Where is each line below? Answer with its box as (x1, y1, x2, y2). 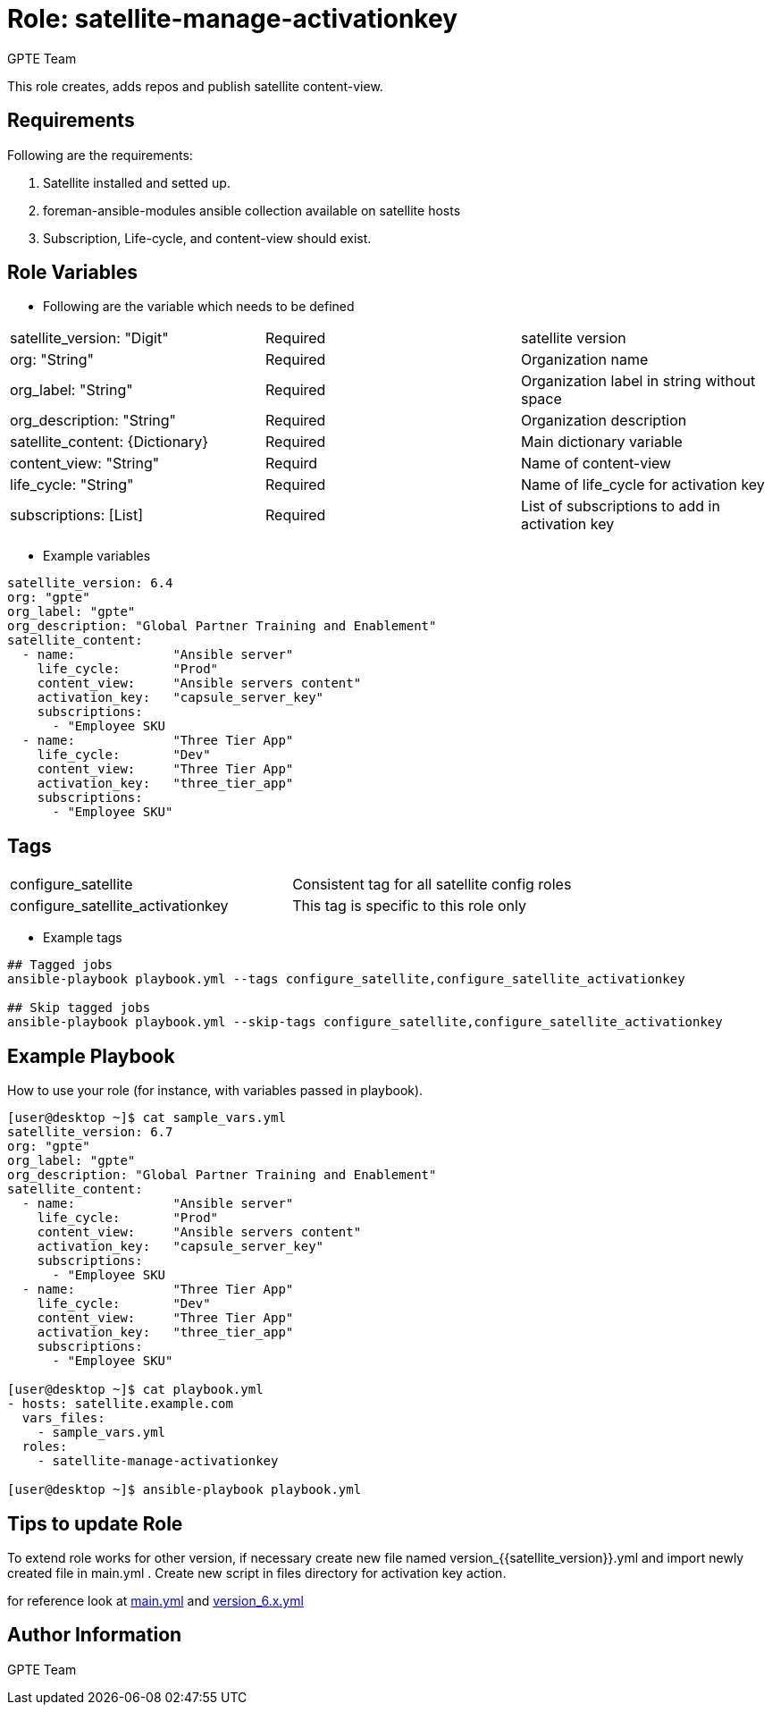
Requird (264, 454, 318, 473)
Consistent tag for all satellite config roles (292, 875, 572, 894)
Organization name (520, 350, 649, 369)
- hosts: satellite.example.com (7, 1396, 233, 1412)
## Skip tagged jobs (7, 1000, 151, 1016)
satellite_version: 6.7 (7, 1125, 173, 1140)
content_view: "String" (10, 454, 160, 473)
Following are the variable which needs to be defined (43, 299, 355, 315)
